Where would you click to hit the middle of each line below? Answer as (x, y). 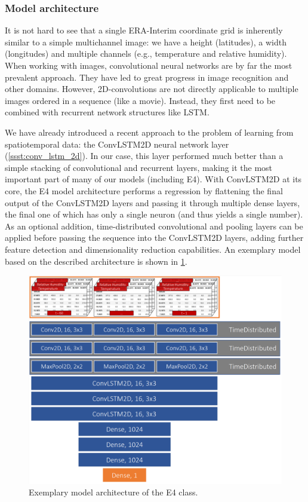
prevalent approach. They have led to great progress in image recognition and (147, 77)
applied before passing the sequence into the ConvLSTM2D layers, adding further (154, 238)
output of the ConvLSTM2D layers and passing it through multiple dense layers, (153, 202)
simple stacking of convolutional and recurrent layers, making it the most (139, 167)
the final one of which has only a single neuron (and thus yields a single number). (154, 214)
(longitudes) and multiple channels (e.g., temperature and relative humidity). (146, 53)
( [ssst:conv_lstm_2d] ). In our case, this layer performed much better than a (144, 156)
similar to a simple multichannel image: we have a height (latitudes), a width (146, 42)
